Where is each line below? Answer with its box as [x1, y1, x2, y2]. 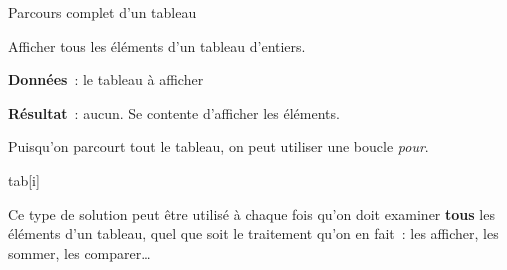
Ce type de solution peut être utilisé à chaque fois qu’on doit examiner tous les [8, 203, 495, 224]
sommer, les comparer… [8, 242, 151, 263]
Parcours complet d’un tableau [8, 2, 197, 22]
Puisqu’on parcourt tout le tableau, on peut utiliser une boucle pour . [8, 136, 429, 157]
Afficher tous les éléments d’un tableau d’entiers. [8, 35, 306, 56]
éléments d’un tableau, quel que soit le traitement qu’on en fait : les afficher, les [8, 223, 499, 244]
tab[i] [8, 169, 40, 190]
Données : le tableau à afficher [8, 69, 204, 90]
